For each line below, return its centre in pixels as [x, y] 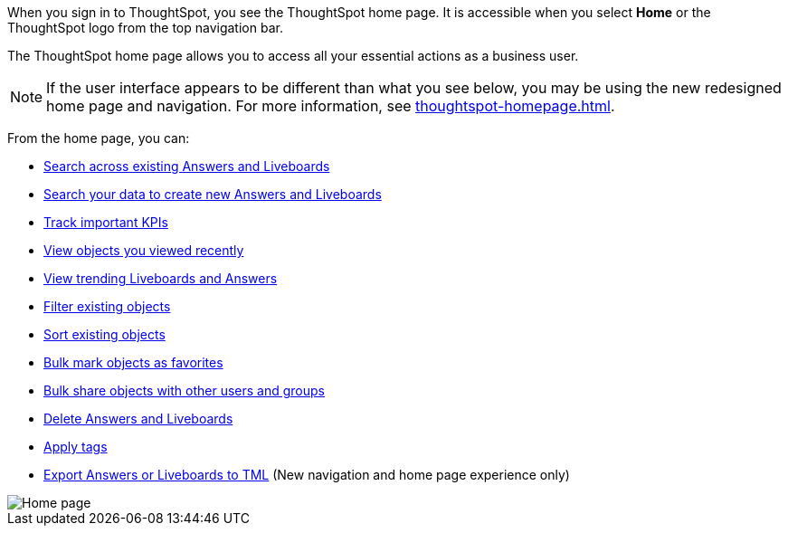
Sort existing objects [104, 334]
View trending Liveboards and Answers [161, 278]
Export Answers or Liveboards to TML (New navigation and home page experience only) [307, 475]
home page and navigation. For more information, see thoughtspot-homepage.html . [331, 106]
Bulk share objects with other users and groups [185, 390]
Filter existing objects [107, 306]
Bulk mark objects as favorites [133, 362]
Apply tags [76, 447]
